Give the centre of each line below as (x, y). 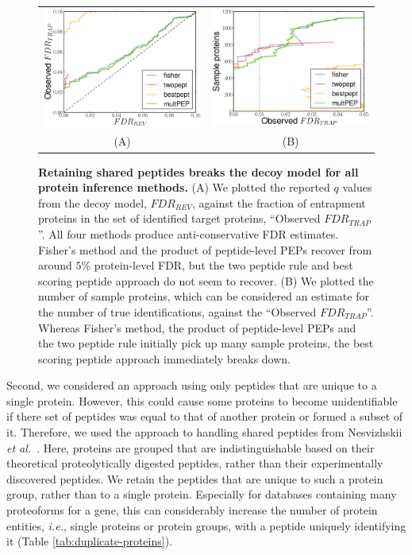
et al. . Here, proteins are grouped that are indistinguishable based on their (191, 447)
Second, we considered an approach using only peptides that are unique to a (192, 385)
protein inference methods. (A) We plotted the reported (184, 187)
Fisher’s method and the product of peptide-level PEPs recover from (205, 249)
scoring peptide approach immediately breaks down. (165, 358)
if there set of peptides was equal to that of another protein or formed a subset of (205, 416)
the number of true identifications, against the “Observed (177, 311)
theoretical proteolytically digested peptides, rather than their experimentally (195, 463)
